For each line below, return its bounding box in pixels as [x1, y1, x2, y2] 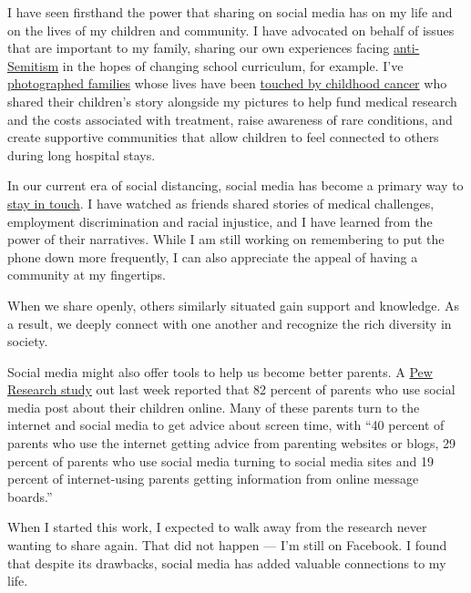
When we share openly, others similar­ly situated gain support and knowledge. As [7, 295, 460, 314]
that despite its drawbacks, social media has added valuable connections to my [7, 553, 446, 572]
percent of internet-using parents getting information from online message [7, 469, 419, 488]
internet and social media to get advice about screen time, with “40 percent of [7, 415, 445, 435]
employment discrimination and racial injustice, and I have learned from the [7, 211, 433, 230]
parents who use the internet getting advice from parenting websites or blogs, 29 [7, 434, 456, 453]
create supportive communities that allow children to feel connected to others [7, 128, 439, 147]
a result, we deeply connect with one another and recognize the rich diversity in [7, 313, 452, 332]
